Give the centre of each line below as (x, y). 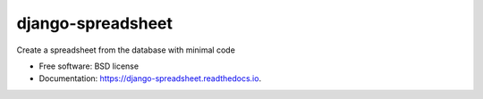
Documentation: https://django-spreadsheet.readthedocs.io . (150, 78)
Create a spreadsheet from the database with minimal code (126, 50)
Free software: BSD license (89, 66)
